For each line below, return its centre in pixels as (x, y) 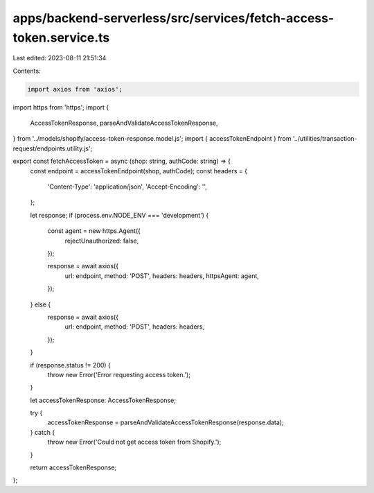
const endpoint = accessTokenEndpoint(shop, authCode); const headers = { (139, 171)
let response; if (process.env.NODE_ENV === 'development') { (119, 215)
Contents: (27, 71)
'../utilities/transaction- (325, 139)
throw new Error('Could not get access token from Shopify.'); (134, 442)
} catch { (43, 432)
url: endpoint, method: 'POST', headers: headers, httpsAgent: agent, (162, 276)
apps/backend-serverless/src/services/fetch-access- (173, 18)
